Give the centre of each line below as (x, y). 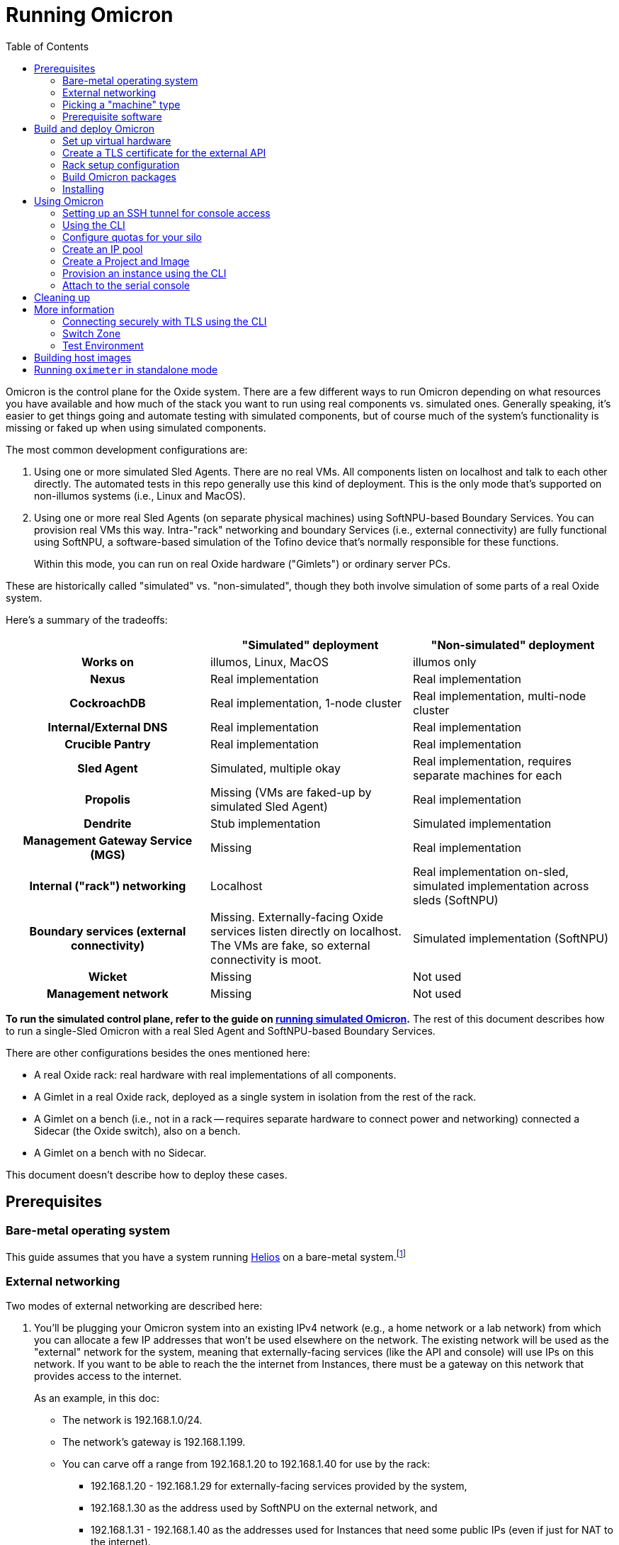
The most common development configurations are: (127, 449)
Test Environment (103, 345)
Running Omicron (90, 15)
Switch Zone (92, 333)
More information (74, 309)
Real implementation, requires (492, 761)
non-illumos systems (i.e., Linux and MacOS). (140, 495)
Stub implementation (265, 823)
